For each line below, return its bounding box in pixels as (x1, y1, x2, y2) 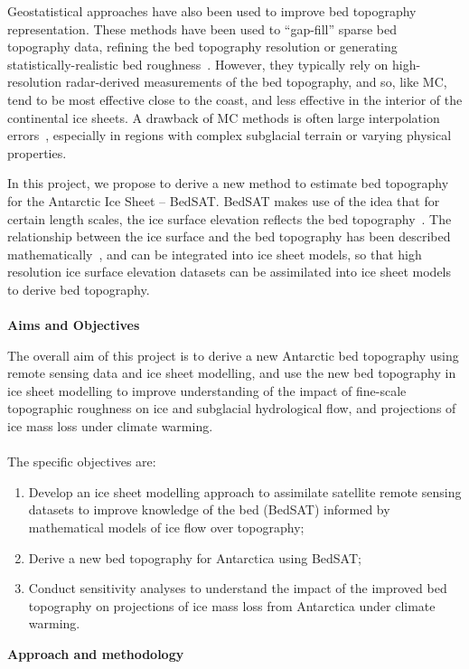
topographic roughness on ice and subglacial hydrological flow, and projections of (7, 399, 456, 418)
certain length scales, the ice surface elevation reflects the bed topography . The (7, 209, 452, 228)
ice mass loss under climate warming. (7, 417, 213, 436)
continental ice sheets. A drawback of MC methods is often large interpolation (7, 108, 440, 127)
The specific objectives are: (7, 452, 156, 471)
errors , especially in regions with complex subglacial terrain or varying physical (7, 126, 452, 145)
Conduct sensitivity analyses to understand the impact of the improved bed (28, 579, 447, 598)
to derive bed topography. (7, 279, 150, 298)
